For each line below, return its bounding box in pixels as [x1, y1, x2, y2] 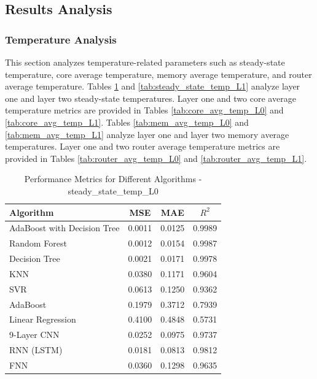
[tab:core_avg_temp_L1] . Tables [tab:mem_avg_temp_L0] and [5, 115, 249, 128]
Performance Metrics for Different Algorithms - [24, 172, 202, 185]
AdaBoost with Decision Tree [9, 221, 120, 234]
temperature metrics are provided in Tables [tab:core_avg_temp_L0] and [5, 104, 284, 117]
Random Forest [9, 237, 67, 250]
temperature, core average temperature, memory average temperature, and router [5, 67, 312, 80]
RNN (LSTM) [9, 343, 63, 356]
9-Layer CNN [9, 328, 60, 341]
